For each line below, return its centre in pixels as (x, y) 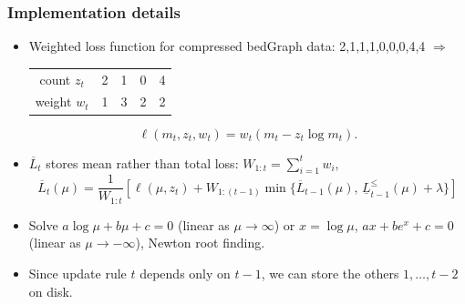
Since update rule (77, 273)
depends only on (185, 273)
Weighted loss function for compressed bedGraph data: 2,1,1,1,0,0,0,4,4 (227, 46)
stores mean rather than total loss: (142, 162)
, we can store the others (330, 273)
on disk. (51, 291)
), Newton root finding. (200, 243)
